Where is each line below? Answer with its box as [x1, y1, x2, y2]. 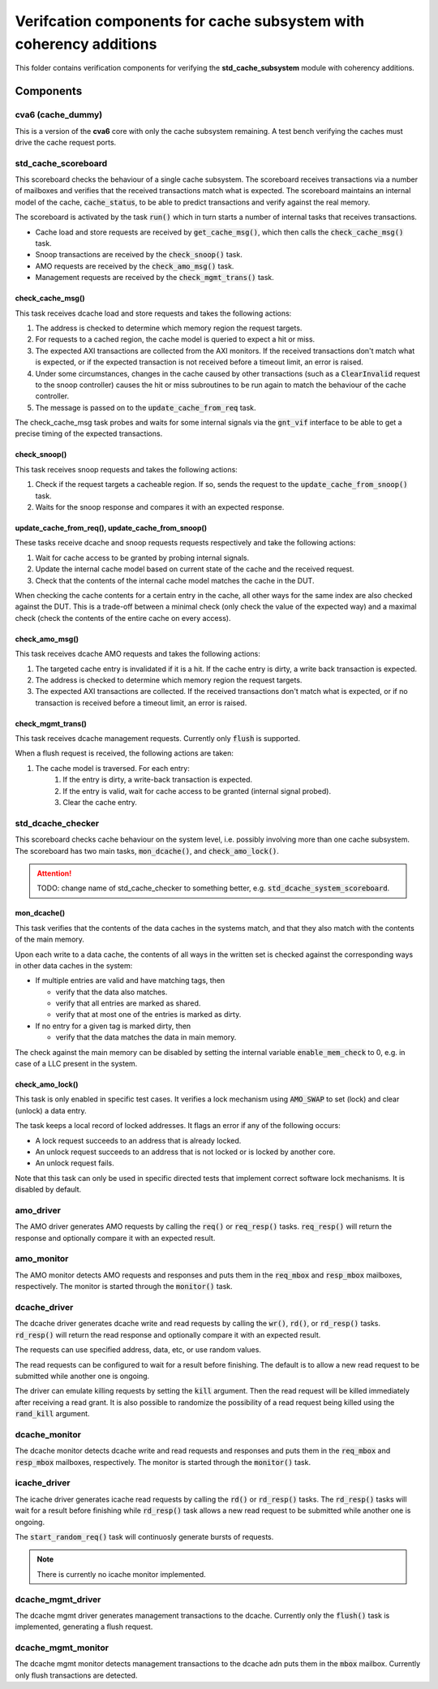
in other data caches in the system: [15, 960, 133, 970]
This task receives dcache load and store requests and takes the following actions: [15, 308, 292, 318]
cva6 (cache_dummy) [15, 110, 103, 121]
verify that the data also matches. [55, 987, 168, 997]
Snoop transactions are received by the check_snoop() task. [35, 250, 243, 260]
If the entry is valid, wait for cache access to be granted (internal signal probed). [62, 786, 332, 795]
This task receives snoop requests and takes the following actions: [15, 464, 238, 474]
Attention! [36, 868, 72, 878]
